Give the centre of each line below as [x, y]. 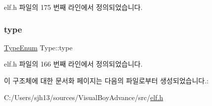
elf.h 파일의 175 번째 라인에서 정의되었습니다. [73, 7]
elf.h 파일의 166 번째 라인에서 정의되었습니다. [73, 64]
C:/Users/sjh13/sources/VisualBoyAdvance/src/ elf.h [84, 97]
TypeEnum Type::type [38, 47]
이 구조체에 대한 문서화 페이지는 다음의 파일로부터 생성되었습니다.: [106, 80]
